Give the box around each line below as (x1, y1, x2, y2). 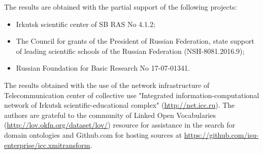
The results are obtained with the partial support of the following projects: (4, 2, 237, 12)
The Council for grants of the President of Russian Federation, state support (16, 36, 254, 46)
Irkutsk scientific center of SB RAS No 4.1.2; (16, 18, 155, 29)
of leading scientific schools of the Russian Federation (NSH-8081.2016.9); (16, 45, 245, 56)
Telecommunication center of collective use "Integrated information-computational (4, 89, 259, 100)
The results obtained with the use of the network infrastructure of (4, 79, 210, 90)
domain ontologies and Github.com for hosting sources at (4, 129, 182, 140)
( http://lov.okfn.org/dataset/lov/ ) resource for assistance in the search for (4, 119, 235, 130)
